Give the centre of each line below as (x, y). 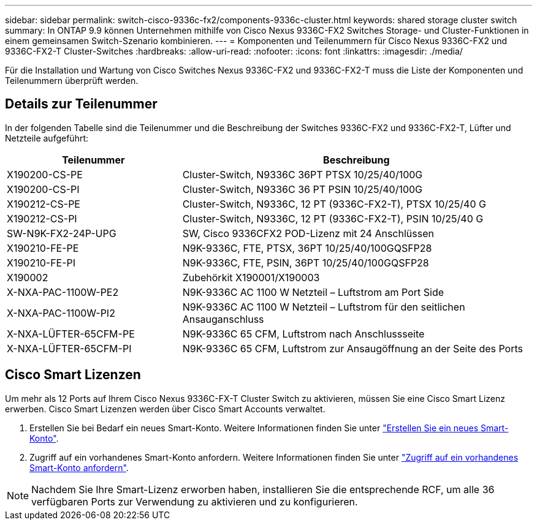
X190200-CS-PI (43, 189)
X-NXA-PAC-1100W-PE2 (63, 292)
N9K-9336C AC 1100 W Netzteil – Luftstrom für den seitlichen (324, 307)
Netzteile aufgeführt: (47, 138)
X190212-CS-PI (42, 218)
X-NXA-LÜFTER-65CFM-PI (69, 348)
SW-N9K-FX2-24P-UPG (62, 233)
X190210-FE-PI (41, 262)
